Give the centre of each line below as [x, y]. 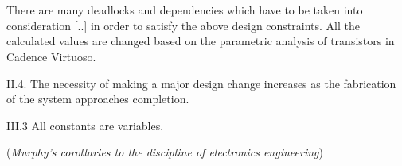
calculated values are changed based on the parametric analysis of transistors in [201, 41]
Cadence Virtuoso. [51, 56]
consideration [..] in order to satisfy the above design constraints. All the [183, 25]
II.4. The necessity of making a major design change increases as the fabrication [201, 83]
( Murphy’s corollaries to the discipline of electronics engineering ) [165, 152]
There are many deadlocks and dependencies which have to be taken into [185, 10]
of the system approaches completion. [98, 99]
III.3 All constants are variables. [85, 125]
